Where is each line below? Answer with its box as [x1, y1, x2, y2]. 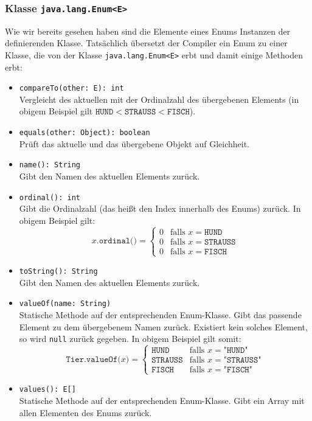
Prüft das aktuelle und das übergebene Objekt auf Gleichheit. [19, 137, 249, 150]
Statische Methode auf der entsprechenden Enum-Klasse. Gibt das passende [19, 308, 302, 321]
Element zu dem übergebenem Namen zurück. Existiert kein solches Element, [19, 320, 308, 333]
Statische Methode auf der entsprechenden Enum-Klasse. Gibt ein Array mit [19, 394, 305, 406]
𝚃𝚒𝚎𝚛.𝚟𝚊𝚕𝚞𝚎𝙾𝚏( [66, 355, 121, 364]
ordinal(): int [19, 193, 81, 202]
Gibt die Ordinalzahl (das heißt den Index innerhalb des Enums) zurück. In [19, 202, 301, 215]
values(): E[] [19, 385, 76, 394]
